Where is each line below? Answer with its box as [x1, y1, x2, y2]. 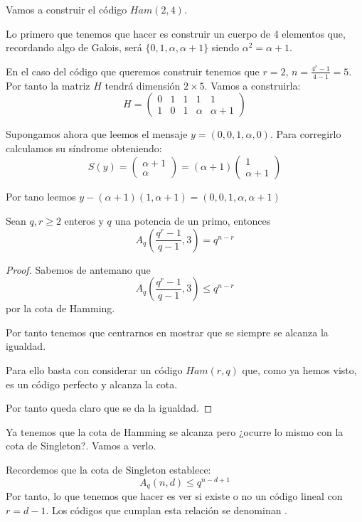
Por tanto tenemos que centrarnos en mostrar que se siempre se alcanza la [6, 324, 329, 339]
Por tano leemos [6, 189, 76, 204]
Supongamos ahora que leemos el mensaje [6, 127, 188, 142]
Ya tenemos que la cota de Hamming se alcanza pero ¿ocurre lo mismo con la [6, 424, 344, 439]
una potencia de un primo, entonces [115, 213, 271, 228]
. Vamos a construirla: [204, 78, 301, 92]
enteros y [64, 213, 104, 228]
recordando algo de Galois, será [6, 40, 142, 55]
